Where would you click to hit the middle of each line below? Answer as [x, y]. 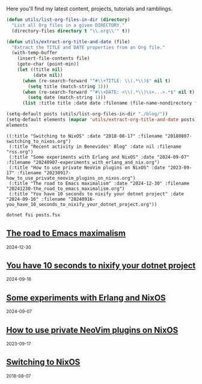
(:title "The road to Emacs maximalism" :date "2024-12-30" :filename [99, 183]
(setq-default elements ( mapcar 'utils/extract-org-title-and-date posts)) [103, 120]
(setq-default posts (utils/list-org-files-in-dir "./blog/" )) [87, 114]
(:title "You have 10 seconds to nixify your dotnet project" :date [96, 194]
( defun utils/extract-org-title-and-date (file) [68, 41]
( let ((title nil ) [40, 70]
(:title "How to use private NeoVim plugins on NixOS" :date [87, 168]
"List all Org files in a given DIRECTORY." [68, 25]
